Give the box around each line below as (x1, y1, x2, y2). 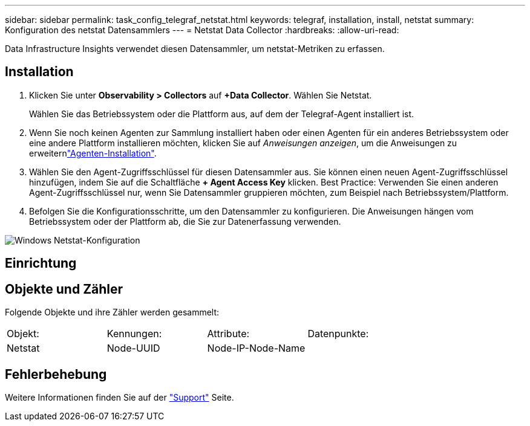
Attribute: (207, 328, 250, 340)
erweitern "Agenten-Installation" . (29, 147, 157, 158)
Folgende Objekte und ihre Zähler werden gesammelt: (5, 307, 220, 318)
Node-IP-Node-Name (207, 342, 306, 355)
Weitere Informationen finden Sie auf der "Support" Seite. (5, 392, 234, 402)
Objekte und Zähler (5, 281, 123, 297)
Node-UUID (106, 342, 160, 355)
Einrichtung (5, 256, 77, 271)
